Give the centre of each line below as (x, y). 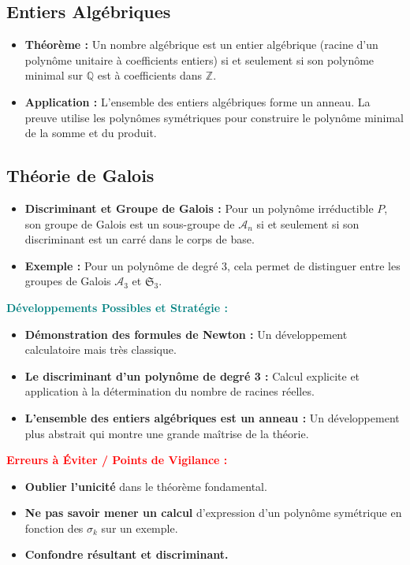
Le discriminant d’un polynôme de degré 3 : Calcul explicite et (192, 375)
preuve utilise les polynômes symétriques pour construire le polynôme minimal (214, 117)
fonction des (54, 528)
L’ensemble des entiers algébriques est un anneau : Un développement (212, 417)
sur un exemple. (140, 528)
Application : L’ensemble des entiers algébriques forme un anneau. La (198, 101)
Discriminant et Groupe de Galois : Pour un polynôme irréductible (199, 208)
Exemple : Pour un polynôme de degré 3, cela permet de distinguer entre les (212, 265)
